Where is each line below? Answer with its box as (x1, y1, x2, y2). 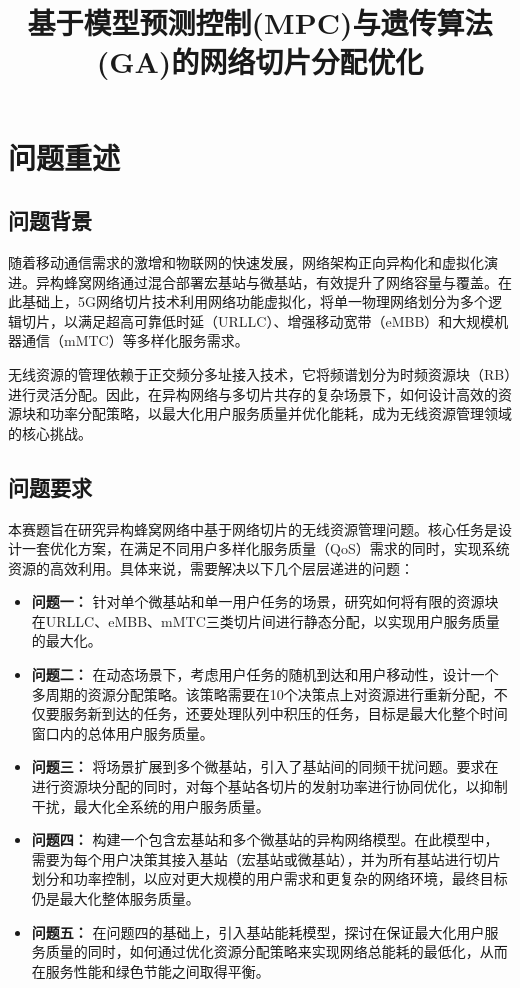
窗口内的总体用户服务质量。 (31, 722, 214, 743)
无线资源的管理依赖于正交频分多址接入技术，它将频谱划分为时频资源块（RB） (8, 363, 512, 384)
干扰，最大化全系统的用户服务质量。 (31, 795, 270, 816)
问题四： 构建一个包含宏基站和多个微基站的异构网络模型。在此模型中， (31, 829, 499, 850)
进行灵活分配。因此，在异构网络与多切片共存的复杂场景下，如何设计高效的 (8, 383, 498, 404)
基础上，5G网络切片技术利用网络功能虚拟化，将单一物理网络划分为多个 (21, 291, 488, 312)
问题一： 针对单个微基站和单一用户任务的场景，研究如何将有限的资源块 (31, 591, 499, 612)
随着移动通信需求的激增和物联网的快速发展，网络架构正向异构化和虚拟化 (8, 251, 484, 272)
